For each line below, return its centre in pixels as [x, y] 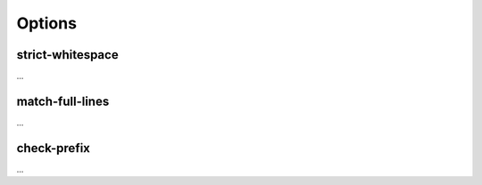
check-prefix [54, 148]
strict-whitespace [68, 55]
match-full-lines [63, 101]
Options [47, 23]
